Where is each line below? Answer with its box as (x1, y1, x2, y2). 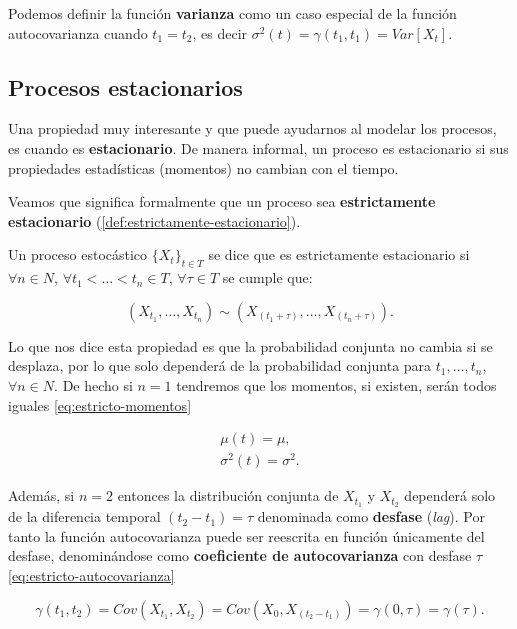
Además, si (8, 485, 75, 506)
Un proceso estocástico (8, 244, 148, 265)
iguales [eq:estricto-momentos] (8, 394, 192, 415)
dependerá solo (404, 485, 496, 506)
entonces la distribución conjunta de (117, 485, 339, 506)
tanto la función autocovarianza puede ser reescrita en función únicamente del (8, 525, 485, 546)
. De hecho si (54, 374, 133, 395)
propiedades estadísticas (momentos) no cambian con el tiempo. (8, 157, 399, 178)
